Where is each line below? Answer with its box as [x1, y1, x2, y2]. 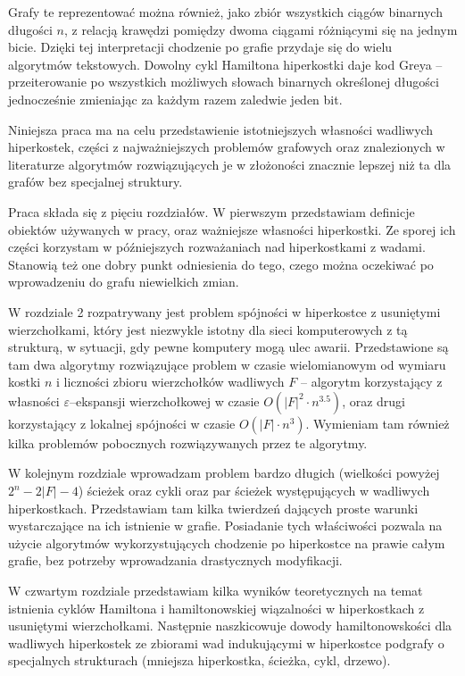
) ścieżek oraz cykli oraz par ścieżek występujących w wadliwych [78, 481, 430, 500]
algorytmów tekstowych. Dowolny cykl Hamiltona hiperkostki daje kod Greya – [8, 54, 443, 73]
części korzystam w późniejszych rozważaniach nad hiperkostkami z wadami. [8, 238, 426, 256]
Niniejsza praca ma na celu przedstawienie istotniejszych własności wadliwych [8, 120, 434, 138]
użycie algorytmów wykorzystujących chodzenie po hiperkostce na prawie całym [8, 533, 445, 552]
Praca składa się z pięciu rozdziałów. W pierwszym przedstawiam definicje [8, 202, 415, 221]
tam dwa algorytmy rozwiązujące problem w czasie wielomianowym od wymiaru [8, 355, 446, 373]
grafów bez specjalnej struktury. [8, 172, 183, 191]
